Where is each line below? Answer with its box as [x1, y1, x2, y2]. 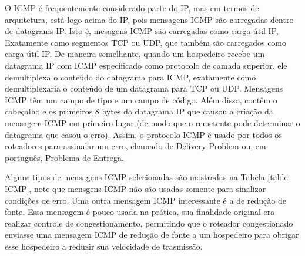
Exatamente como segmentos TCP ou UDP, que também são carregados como [5, 36, 287, 48]
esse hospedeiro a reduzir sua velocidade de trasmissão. [5, 240, 203, 252]
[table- [267, 171, 291, 183]
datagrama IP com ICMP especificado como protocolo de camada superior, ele [5, 59, 287, 71]
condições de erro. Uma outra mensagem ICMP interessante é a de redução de [5, 194, 286, 206]
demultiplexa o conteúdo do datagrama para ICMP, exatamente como [5, 70, 256, 83]
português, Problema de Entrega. [5, 151, 124, 163]
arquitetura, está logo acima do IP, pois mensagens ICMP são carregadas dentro [5, 13, 294, 25]
